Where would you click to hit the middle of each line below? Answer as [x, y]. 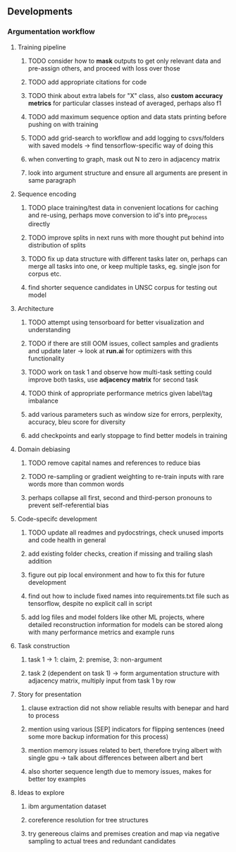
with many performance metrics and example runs [101, 632]
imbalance [43, 401]
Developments [40, 12]
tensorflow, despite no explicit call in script [90, 604]
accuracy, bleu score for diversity [76, 422]
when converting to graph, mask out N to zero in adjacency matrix [124, 159]
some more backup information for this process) [98, 737]
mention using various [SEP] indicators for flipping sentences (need [126, 729]
